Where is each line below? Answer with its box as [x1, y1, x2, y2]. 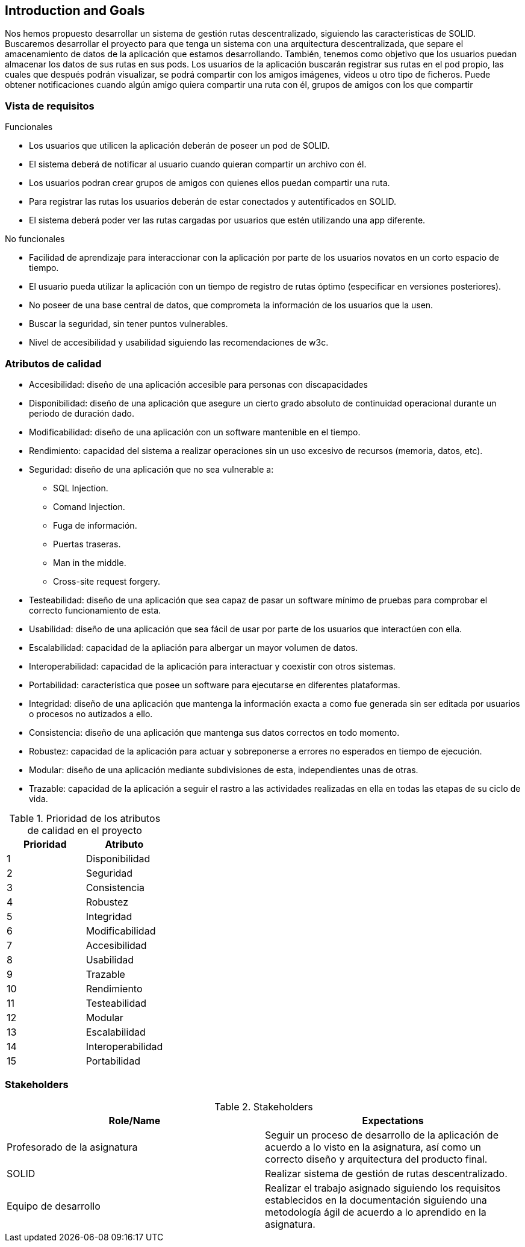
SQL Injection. [53, 482, 108, 493]
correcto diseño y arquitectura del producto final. [265, 1152, 488, 1165]
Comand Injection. [53, 501, 125, 512]
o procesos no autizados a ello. [29, 708, 153, 719]
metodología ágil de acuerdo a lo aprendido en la [265, 1205, 486, 1218]
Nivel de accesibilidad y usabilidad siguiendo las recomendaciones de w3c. [29, 337, 329, 348]
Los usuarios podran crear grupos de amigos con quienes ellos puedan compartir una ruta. [29, 178, 390, 188]
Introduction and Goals [5, 3, 145, 18]
